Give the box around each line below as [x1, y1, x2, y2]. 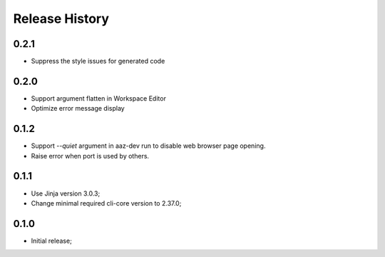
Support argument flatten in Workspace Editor [31, 94, 167, 103]
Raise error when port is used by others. [31, 151, 150, 160]
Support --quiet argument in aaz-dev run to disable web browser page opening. [31, 141, 266, 150]
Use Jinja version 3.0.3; [31, 189, 101, 198]
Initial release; [31, 236, 73, 245]
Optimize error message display [31, 104, 125, 113]
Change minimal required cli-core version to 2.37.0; [31, 198, 182, 207]
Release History [13, 11, 110, 26]
